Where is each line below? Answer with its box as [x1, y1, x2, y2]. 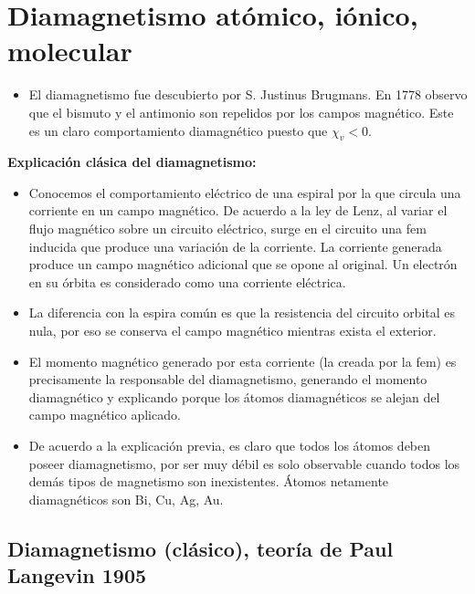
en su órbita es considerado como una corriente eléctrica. [28, 272, 346, 291]
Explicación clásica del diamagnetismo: [7, 152, 257, 172]
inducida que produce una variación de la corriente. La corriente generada [28, 236, 442, 255]
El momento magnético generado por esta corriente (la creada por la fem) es [28, 351, 457, 370]
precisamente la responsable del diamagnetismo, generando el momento [28, 370, 427, 389]
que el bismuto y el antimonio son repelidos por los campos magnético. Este [28, 102, 454, 121]
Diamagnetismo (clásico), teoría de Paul [7, 534, 394, 562]
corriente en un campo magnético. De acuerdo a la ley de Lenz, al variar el [28, 201, 448, 220]
